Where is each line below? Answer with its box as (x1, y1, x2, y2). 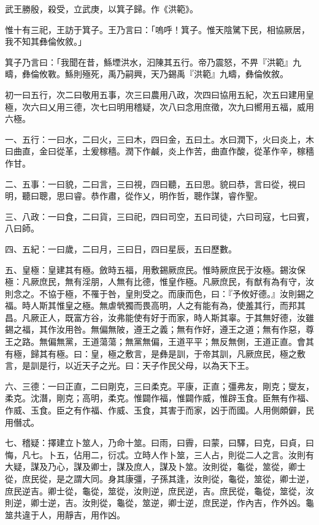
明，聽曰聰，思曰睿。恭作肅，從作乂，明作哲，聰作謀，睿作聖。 (5, 189, 263, 202)
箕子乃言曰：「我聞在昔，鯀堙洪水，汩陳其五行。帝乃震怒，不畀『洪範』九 (5, 55, 301, 68)
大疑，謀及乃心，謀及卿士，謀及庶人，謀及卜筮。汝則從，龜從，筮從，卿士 (5, 460, 306, 473)
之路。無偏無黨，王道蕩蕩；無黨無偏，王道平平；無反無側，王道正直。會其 (13, 335, 314, 348)
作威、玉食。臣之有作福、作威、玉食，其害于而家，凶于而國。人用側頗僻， (5, 404, 306, 417)
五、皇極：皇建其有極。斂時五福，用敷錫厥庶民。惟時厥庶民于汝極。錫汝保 (5, 263, 306, 276)
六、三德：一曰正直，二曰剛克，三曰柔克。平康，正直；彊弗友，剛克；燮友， (5, 379, 314, 392)
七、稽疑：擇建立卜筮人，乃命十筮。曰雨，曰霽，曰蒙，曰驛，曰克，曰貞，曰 (5, 436, 314, 449)
